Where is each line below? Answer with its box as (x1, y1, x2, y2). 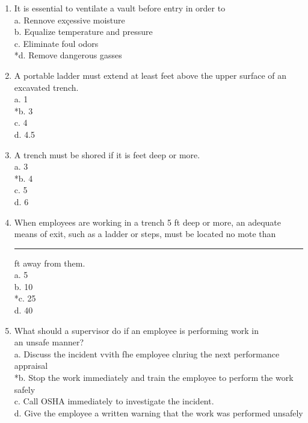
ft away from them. (14, 256, 85, 269)
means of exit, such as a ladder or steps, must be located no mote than (14, 227, 276, 240)
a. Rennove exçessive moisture (14, 13, 125, 26)
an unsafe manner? (14, 336, 84, 348)
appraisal (14, 359, 48, 372)
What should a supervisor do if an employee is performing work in (14, 324, 259, 336)
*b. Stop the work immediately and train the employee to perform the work (14, 371, 294, 384)
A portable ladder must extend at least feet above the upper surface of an (14, 69, 287, 81)
